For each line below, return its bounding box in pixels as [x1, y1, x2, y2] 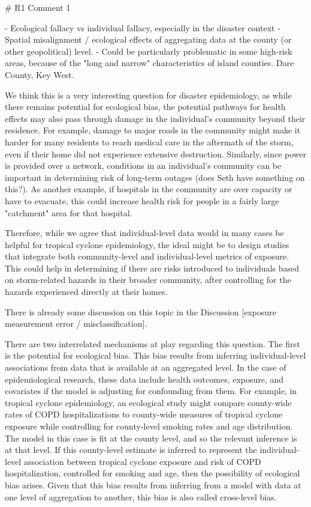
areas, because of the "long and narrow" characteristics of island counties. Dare [5, 56, 294, 69]
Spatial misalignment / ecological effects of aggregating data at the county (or [5, 33, 292, 46]
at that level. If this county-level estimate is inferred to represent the [5, 443, 257, 456]
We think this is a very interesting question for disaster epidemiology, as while [5, 88, 292, 101]
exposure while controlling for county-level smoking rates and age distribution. [5, 420, 293, 432]
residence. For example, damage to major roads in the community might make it [5, 124, 301, 136]
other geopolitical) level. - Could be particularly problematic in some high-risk [5, 44, 292, 57]
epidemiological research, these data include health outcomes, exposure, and [5, 372, 284, 385]
